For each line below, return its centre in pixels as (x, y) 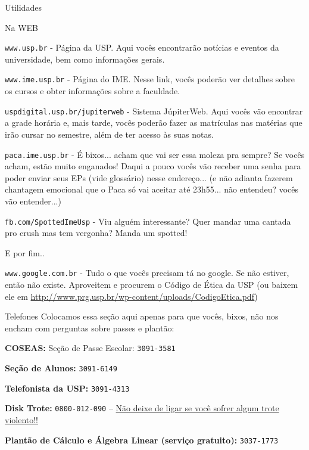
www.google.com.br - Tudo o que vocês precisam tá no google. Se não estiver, (147, 273)
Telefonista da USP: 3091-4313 (67, 388)
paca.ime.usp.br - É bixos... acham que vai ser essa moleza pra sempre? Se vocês (155, 154)
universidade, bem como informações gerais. (85, 59)
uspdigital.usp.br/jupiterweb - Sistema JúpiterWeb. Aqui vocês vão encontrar (154, 111)
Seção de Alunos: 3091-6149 (61, 368)
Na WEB (21, 27)
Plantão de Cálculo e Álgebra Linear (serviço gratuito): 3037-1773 (142, 440)
